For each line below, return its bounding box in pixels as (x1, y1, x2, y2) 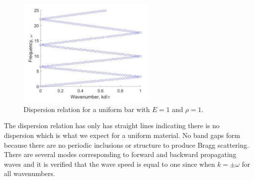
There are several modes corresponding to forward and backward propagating (4, 149, 236, 159)
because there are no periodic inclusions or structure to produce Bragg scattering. (4, 139, 249, 150)
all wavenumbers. (4, 168, 55, 179)
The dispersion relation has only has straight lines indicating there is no (4, 120, 220, 131)
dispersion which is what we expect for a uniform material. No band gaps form (4, 130, 240, 140)
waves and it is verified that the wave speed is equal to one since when (4, 158, 215, 169)
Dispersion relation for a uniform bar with (23, 104, 150, 114)
